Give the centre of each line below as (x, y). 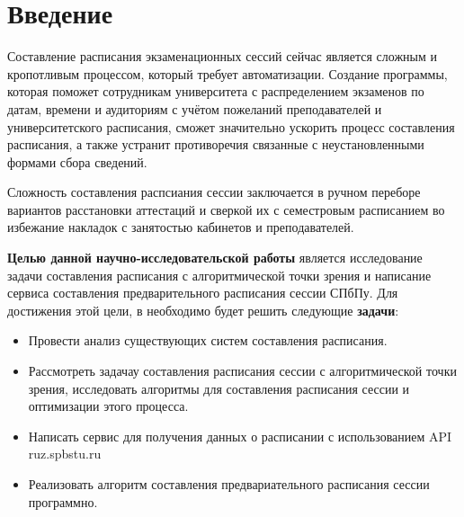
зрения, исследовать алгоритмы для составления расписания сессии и (219, 388)
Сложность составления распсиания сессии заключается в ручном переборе (214, 192)
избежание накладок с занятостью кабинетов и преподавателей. (181, 227)
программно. (63, 501)
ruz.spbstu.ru (65, 454)
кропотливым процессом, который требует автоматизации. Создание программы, (228, 73)
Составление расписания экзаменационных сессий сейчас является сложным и (222, 56)
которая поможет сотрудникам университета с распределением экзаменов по (216, 91)
